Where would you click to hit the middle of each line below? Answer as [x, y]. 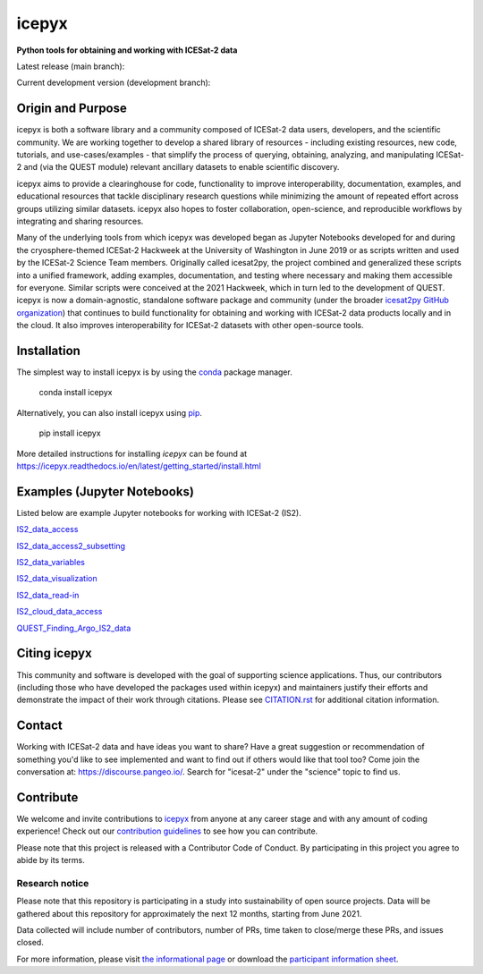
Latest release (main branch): [71, 66]
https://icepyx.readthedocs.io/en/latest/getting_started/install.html [139, 466]
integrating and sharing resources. [80, 221]
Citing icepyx [55, 653]
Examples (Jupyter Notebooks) [105, 491]
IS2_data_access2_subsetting [71, 546]
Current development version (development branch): [114, 83]
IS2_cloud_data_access [59, 612]
